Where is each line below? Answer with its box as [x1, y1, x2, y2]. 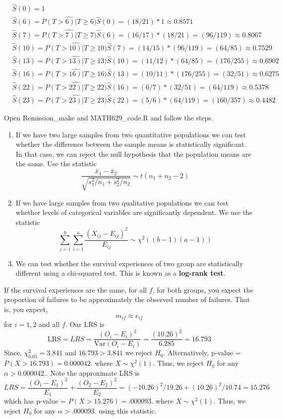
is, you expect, [4, 304, 48, 314]
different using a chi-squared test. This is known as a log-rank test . [15, 268, 226, 278]
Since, [4, 347, 22, 358]
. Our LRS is [65, 319, 104, 329]
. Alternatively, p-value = [163, 347, 241, 358]
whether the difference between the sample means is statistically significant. [15, 139, 247, 149]
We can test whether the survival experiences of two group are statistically [15, 258, 243, 268]
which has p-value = [4, 396, 66, 406]
